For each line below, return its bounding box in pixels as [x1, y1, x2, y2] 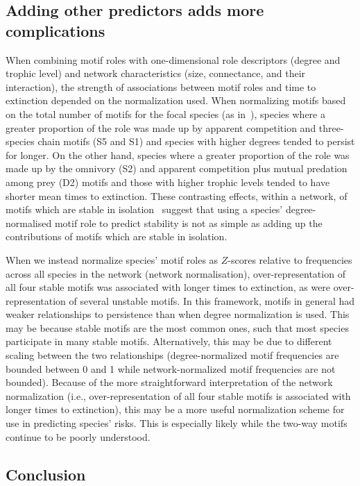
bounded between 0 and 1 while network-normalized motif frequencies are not [6, 361, 336, 376]
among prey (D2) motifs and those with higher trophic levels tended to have [6, 174, 330, 189]
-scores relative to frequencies [228, 252, 352, 267]
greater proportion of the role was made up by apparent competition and [6, 120, 316, 135]
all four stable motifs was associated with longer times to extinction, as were [6, 280, 331, 294]
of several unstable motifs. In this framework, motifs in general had [69, 293, 355, 308]
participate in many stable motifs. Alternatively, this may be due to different [6, 334, 332, 349]
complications [6, 19, 105, 41]
